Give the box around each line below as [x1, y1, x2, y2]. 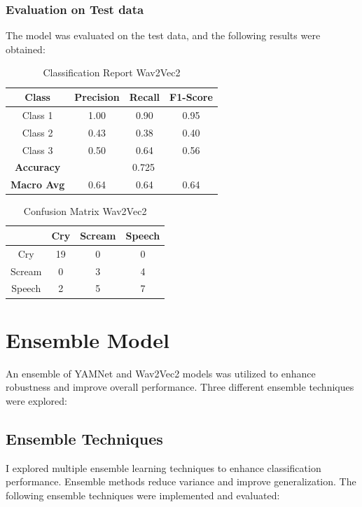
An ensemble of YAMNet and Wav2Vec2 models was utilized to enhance [6, 366, 316, 380]
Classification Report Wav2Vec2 [43, 65, 181, 80]
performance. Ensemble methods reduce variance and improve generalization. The [6, 474, 356, 489]
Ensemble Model [6, 325, 169, 354]
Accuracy [15, 160, 61, 174]
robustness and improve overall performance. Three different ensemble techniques [6, 380, 354, 394]
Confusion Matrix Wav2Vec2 [23, 204, 147, 218]
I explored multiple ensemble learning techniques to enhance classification [6, 460, 321, 475]
